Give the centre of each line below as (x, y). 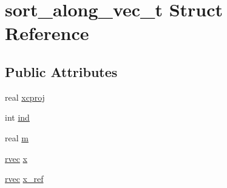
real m (17, 137)
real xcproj (25, 97)
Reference (47, 33)
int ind (17, 117)
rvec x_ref (24, 179)
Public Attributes (61, 71)
